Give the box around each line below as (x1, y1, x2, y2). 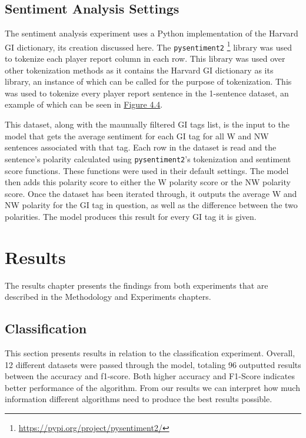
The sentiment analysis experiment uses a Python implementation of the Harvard (5, 27, 298, 39)
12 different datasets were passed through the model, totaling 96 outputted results (5, 358, 301, 370)
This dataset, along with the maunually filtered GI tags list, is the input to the (5, 118, 290, 131)
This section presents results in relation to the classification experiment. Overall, (5, 347, 295, 359)
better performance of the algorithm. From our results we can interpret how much (5, 381, 300, 393)
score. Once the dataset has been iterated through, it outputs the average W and (5, 187, 297, 199)
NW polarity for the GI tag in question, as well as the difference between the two (5, 199, 298, 211)
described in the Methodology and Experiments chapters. (5, 290, 211, 303)
